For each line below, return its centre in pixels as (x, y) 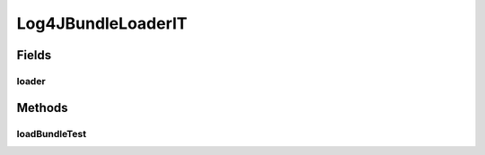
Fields (34, 55)
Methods (42, 108)
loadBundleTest (52, 133)
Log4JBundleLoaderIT (102, 23)
